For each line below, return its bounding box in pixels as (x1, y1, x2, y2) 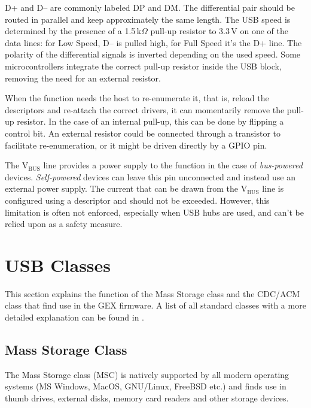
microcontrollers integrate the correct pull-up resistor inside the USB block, (5, 59, 282, 72)
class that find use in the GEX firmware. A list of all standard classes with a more (5, 299, 306, 312)
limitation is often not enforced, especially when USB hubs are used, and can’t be (5, 205, 304, 218)
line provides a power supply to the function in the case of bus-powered (43, 159, 303, 171)
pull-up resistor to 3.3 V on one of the (150, 25, 288, 37)
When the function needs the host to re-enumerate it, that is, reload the (5, 92, 269, 104)
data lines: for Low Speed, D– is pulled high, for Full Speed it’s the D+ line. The (5, 36, 302, 49)
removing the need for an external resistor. (5, 71, 161, 84)
